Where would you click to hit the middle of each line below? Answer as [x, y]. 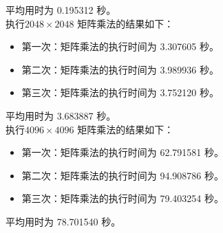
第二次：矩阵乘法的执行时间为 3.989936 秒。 [120, 69]
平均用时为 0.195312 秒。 [61, 10]
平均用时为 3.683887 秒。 [61, 115]
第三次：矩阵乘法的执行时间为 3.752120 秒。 [120, 92]
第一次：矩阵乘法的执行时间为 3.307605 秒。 [120, 46]
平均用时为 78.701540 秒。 [63, 221]
